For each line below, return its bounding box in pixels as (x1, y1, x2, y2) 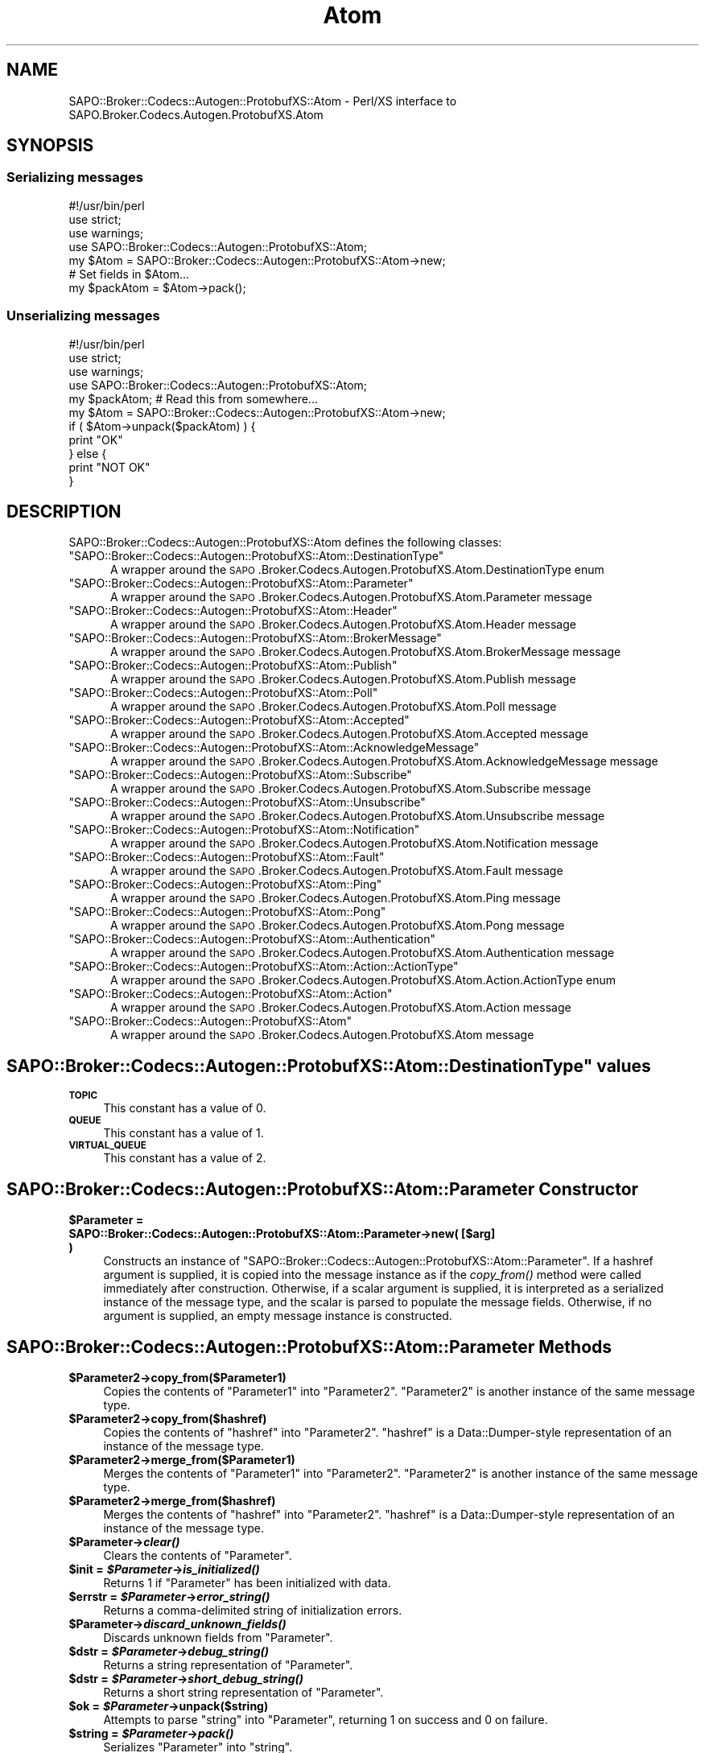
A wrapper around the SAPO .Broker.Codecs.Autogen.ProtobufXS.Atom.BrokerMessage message (110, 645, 621, 659)
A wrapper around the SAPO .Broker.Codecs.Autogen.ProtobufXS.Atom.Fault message (110, 864, 563, 878)
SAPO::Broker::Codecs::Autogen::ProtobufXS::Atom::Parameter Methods (6, 1336, 612, 1357)
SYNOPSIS (6, 135, 94, 156)
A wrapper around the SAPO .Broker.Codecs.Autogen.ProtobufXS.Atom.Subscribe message (110, 782, 592, 796)
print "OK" (68, 432, 123, 447)
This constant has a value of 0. (103, 1101, 266, 1116)
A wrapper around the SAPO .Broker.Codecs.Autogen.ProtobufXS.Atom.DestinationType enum (110, 563, 604, 577)
